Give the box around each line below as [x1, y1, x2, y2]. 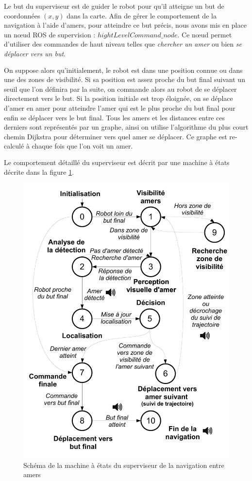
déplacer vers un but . [4, 48, 66, 58]
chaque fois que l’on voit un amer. [32, 141, 133, 151]
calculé [4, 141, 24, 151]
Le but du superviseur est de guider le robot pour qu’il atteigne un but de [4, 1, 224, 11]
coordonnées [4, 10, 40, 20]
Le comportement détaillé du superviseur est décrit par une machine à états [4, 157, 230, 167]
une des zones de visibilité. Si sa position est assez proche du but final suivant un [4, 74, 245, 84]
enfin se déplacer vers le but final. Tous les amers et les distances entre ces [4, 112, 225, 122]
